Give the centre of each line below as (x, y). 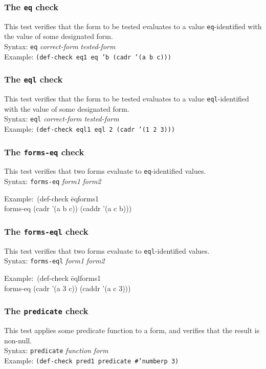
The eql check (34, 79)
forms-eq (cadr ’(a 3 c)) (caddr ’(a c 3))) (68, 288)
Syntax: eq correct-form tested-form (60, 46)
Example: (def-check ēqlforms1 (52, 278)
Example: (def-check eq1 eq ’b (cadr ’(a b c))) (88, 56)
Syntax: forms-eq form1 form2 (53, 181)
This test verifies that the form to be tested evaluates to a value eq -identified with (133, 26)
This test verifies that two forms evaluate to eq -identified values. (105, 171)
